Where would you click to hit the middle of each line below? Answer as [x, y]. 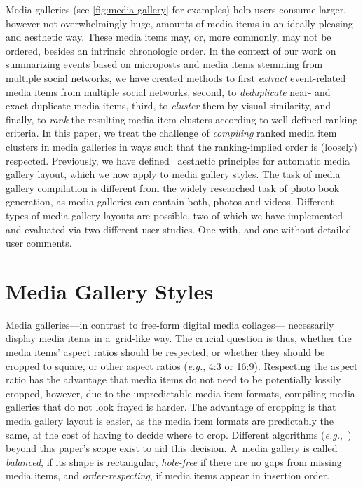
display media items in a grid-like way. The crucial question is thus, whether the [179, 338]
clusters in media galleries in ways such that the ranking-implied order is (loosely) [181, 146]
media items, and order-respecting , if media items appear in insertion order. [168, 475]
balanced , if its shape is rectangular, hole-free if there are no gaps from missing [174, 461]
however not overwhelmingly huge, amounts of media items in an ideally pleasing [179, 23]
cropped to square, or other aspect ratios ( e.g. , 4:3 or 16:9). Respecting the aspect [182, 365]
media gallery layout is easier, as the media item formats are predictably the [170, 420]
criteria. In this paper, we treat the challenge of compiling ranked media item [171, 133]
